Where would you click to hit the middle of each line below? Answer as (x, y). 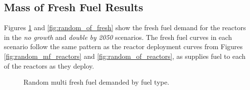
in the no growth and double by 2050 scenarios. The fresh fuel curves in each (118, 37)
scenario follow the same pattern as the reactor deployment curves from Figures (124, 46)
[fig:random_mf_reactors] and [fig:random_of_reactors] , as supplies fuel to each (125, 56)
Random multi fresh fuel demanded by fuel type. (96, 82)
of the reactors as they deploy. (49, 65)
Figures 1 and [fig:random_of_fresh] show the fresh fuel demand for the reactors (125, 27)
